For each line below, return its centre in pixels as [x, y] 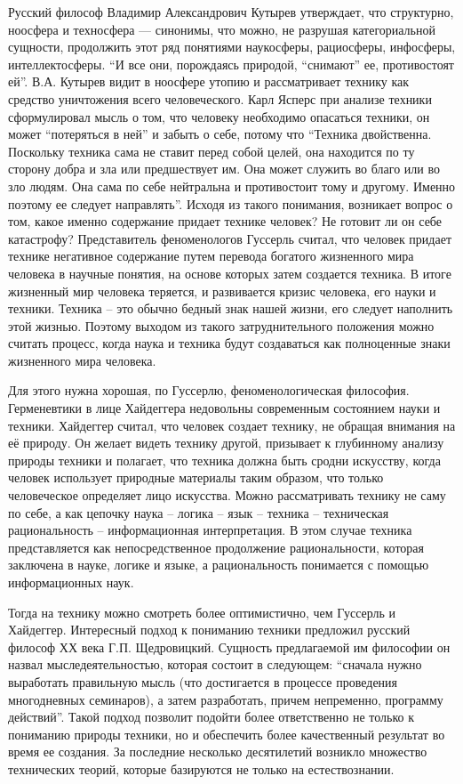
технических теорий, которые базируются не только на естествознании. [201, 768]
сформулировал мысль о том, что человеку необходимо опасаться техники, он [219, 116]
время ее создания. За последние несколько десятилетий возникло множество [218, 752]
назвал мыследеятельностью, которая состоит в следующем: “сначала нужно [215, 664]
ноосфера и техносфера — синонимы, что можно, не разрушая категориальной [222, 29]
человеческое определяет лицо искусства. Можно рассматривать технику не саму [227, 495]
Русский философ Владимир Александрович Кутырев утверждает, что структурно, [231, 12]
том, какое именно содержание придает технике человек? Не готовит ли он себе [225, 221]
